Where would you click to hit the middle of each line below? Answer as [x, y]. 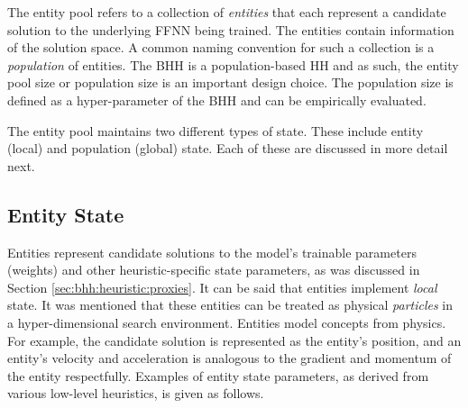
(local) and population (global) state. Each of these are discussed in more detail [228, 148]
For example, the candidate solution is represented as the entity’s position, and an [234, 340]
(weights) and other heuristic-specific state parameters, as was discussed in [214, 270]
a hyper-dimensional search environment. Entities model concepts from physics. [227, 322]
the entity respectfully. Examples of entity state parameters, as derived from [218, 375]
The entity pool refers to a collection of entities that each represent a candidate [227, 12]
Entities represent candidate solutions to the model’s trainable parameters [212, 252]
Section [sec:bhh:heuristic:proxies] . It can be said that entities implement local [222, 287]
